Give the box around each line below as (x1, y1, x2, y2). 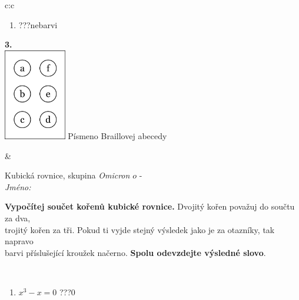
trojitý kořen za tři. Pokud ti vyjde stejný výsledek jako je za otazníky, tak (5, 223, 275, 235)
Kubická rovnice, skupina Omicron (5, 169, 130, 181)
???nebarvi (18, 18, 58, 31)
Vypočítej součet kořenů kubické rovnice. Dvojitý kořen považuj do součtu (5, 200, 295, 213)
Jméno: (5, 180, 31, 193)
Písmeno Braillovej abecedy (68, 129, 167, 141)
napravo (5, 235, 34, 247)
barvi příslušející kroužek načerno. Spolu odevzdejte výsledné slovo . (5, 246, 266, 258)
